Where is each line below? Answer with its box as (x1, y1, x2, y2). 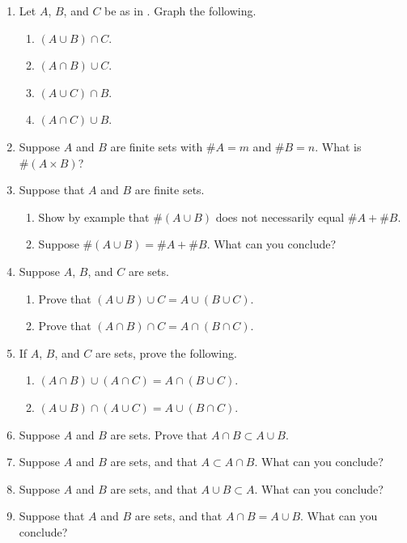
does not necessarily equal (215, 208, 345, 225)
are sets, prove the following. (95, 344, 237, 361)
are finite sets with (110, 138, 203, 155)
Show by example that (38, 208, 150, 225)
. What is (315, 138, 362, 155)
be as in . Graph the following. (104, 2, 256, 19)
